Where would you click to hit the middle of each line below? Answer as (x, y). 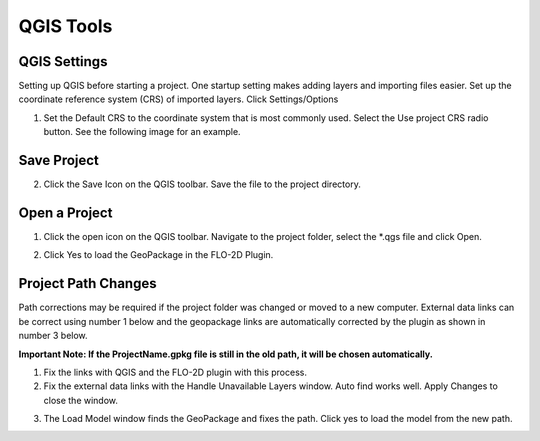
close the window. (81, 400)
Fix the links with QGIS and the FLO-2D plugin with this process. (175, 372)
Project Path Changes (87, 283)
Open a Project (65, 212)
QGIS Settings (63, 61)
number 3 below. (53, 336)
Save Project (59, 160)
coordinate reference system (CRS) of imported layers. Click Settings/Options (178, 99)
